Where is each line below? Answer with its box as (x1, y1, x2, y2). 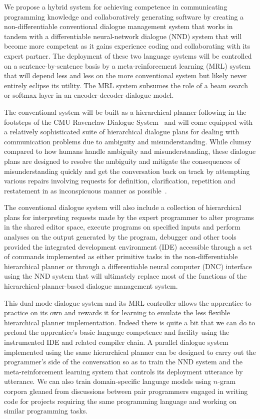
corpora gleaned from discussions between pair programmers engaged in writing (4, 385, 248, 396)
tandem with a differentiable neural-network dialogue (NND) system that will (4, 31, 242, 41)
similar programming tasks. (4, 405, 88, 416)
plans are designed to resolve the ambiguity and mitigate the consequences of (4, 155, 240, 166)
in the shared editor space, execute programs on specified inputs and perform (4, 222, 240, 232)
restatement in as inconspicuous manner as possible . (4, 185, 167, 195)
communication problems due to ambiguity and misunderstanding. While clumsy (4, 136, 251, 146)
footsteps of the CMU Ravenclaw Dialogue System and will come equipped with (4, 116, 253, 127)
